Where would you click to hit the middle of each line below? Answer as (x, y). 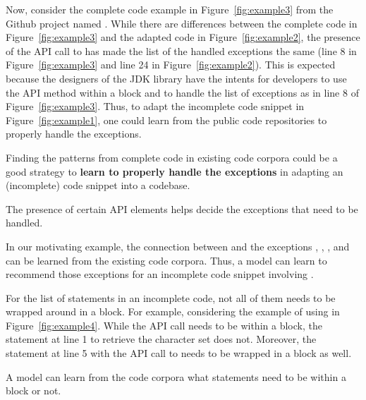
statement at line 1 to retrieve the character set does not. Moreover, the (161, 339)
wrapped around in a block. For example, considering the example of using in (173, 311)
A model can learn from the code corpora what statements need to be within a (176, 376)
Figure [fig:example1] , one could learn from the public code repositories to (166, 120)
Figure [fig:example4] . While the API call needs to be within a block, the (164, 325)
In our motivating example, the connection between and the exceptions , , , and (178, 246)
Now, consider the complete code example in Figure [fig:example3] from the (170, 9)
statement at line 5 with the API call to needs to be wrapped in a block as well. (179, 353)
